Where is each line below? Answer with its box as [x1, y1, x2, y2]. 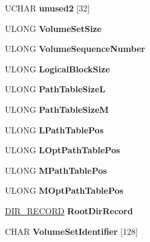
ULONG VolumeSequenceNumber [5, 42, 145, 55]
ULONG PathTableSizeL [5, 83, 105, 95]
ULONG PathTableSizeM [5, 103, 109, 115]
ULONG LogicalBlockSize [5, 62, 110, 75]
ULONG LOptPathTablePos [5, 144, 120, 156]
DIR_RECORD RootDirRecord [5, 204, 133, 217]
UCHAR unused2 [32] [5, 2, 90, 14]
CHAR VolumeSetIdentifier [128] [5, 224, 138, 237]
